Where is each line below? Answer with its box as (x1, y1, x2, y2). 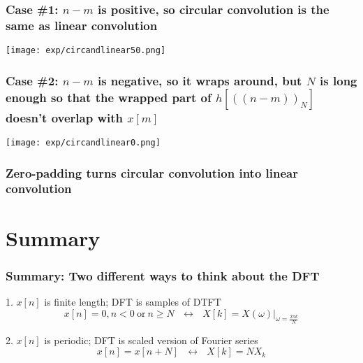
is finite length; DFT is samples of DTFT (44, 294, 221, 308)
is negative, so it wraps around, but (97, 71, 302, 89)
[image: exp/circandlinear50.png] (6, 45, 166, 56)
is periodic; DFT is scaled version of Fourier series (44, 332, 258, 347)
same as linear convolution (6, 16, 158, 34)
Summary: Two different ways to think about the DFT (6, 266, 320, 284)
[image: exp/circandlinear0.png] (6, 137, 161, 148)
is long (320, 71, 357, 89)
